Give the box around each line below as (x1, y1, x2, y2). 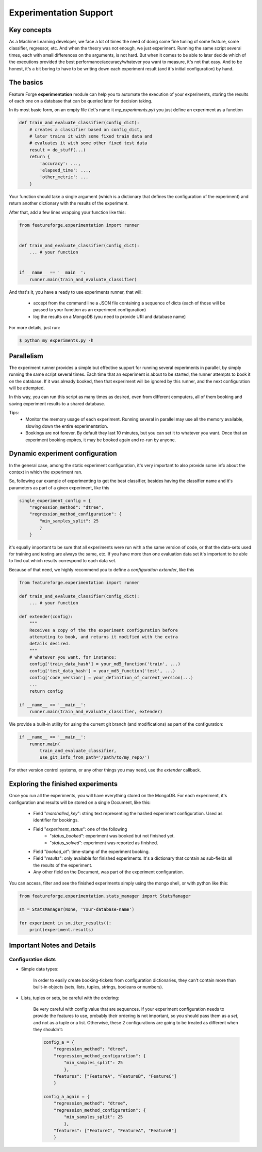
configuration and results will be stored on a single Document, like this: (9, 799, 151, 805)
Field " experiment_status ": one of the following (33, 826, 127, 832)
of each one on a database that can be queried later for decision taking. (9, 98, 153, 104)
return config (29, 688, 63, 694)
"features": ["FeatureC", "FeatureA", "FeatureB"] (53, 1128, 177, 1134)
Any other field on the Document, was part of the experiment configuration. (33, 869, 184, 875)
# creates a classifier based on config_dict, (29, 127, 143, 132)
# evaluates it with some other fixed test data (29, 140, 147, 146)
